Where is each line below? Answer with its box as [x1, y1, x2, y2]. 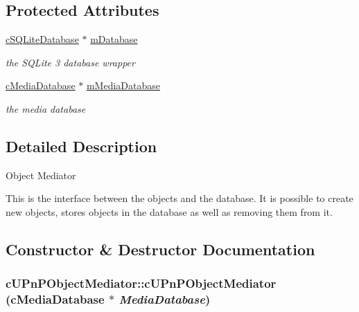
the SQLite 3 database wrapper [6, 55, 135, 69]
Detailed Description [6, 135, 157, 156]
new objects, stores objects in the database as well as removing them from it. [6, 204, 333, 219]
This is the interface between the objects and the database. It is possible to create [6, 191, 353, 205]
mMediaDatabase [86, 78, 161, 93]
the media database [6, 101, 86, 116]
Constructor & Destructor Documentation [6, 238, 315, 259]
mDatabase [90, 32, 138, 46]
